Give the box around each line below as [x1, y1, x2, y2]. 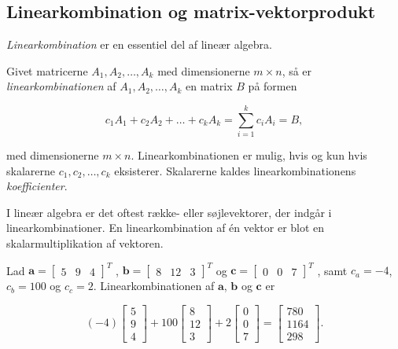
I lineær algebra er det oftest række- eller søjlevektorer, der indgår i [6, 204, 332, 220]
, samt [317, 262, 348, 278]
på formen [248, 78, 297, 94]
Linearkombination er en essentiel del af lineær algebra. [6, 36, 272, 53]
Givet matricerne [6, 62, 88, 79]
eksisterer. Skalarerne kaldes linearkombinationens [114, 162, 356, 178]
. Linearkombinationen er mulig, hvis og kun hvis [131, 147, 367, 163]
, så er [282, 62, 312, 79]
